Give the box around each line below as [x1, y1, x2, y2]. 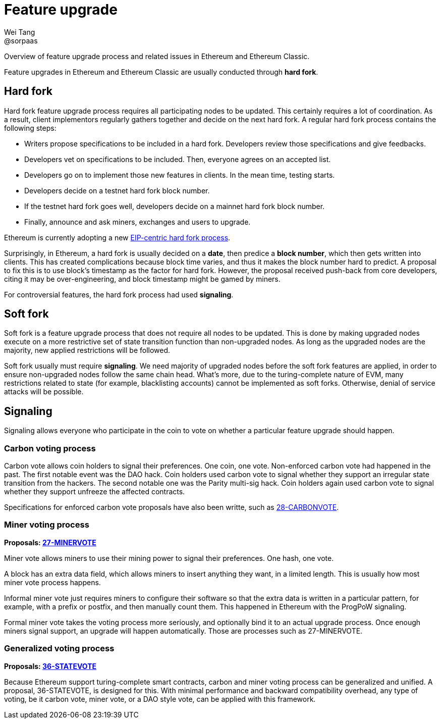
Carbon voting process [4, 443, 96, 453]
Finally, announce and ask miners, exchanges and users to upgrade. [24, 217, 251, 226]
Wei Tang [4, 27, 35, 36]
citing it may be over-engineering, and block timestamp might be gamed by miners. [4, 274, 281, 283]
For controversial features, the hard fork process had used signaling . [4, 290, 234, 299]
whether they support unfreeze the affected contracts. [4, 487, 185, 496]
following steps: [4, 123, 57, 132]
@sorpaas [4, 36, 38, 45]
